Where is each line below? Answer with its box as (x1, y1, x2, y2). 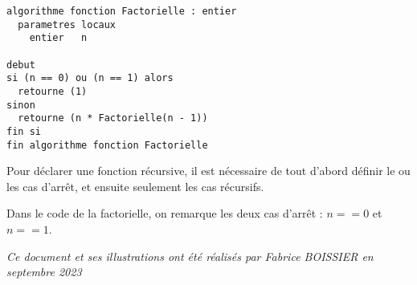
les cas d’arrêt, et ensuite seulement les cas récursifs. (6, 177, 264, 194)
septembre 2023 (6, 263, 82, 280)
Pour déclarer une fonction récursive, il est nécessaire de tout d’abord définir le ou (6, 162, 411, 179)
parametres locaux (18, 18, 117, 31)
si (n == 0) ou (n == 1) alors (6, 72, 174, 84)
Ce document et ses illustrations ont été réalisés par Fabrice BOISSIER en (6, 247, 374, 264)
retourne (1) (18, 85, 88, 97)
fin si (6, 125, 41, 137)
